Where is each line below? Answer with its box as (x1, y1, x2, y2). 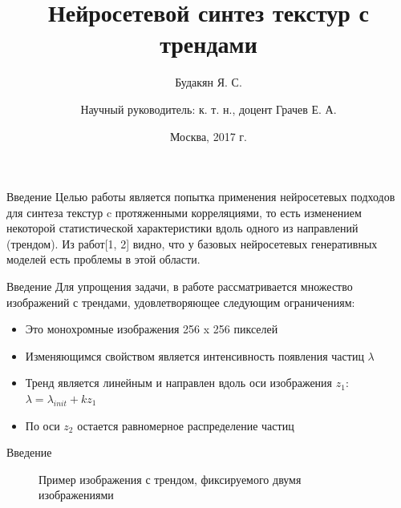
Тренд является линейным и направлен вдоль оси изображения (25, 374, 333, 391)
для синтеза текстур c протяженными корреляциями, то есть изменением (6, 204, 362, 220)
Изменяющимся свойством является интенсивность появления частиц (25, 347, 364, 364)
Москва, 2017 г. (170, 127, 247, 144)
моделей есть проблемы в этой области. (6, 251, 200, 268)
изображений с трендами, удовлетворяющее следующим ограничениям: (6, 293, 355, 310)
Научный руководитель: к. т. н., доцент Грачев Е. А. (80, 100, 337, 117)
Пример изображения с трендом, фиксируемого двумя (38, 470, 302, 487)
